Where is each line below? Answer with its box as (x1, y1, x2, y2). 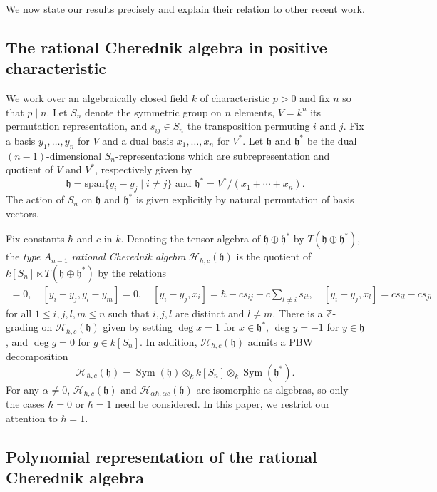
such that (108, 305, 150, 320)
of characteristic (200, 91, 270, 106)
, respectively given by (95, 162, 192, 177)
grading (6, 319, 38, 334)
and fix (299, 91, 330, 106)
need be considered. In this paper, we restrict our (115, 396, 330, 411)
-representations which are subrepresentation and (115, 148, 330, 163)
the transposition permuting (187, 118, 310, 133)
